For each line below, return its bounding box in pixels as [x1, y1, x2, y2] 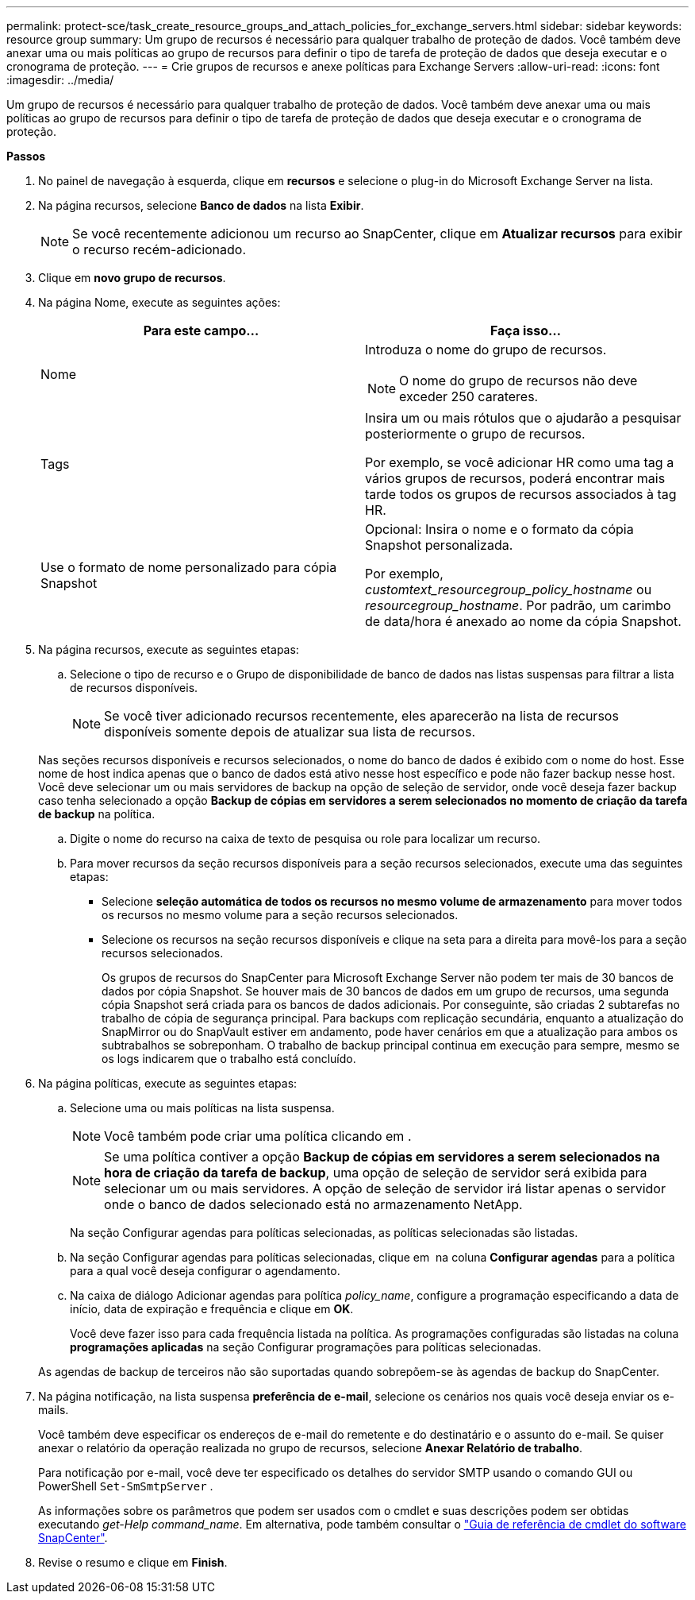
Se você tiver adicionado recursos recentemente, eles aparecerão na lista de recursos [104, 708, 619, 724]
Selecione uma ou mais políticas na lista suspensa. [70, 1101, 335, 1115]
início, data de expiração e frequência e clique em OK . [70, 1302, 354, 1316]
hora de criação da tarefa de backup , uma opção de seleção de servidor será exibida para [104, 1165, 647, 1181]
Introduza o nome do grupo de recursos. [365, 342, 607, 357]
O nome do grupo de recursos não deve [399, 373, 638, 388]
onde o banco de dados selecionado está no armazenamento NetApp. [104, 1196, 523, 1212]
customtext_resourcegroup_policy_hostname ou [365, 582, 652, 597]
